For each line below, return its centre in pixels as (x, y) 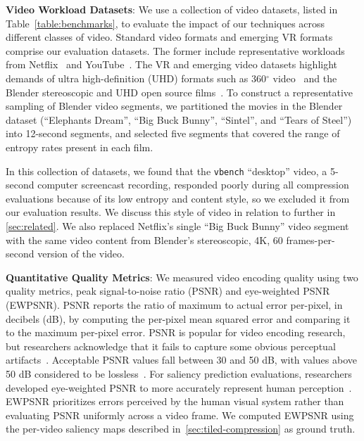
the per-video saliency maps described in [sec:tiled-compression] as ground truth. (181, 429)
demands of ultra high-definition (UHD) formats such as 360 (136, 78)
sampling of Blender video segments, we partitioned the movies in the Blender (174, 106)
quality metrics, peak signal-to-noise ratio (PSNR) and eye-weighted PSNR (168, 291)
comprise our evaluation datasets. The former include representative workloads (175, 50)
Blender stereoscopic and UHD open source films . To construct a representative (179, 92)
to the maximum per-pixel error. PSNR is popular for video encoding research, (176, 332)
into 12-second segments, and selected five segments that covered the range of (173, 133)
